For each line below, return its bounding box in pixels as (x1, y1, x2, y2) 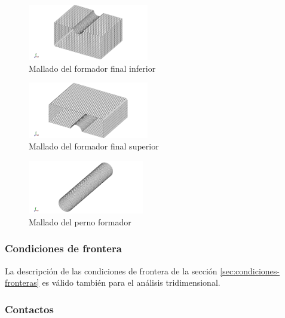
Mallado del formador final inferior (29, 62, 156, 74)
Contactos (5, 301, 54, 316)
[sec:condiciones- (220, 264, 280, 277)
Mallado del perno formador (29, 215, 131, 228)
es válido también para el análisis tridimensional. (42, 276, 220, 289)
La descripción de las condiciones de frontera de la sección (5, 264, 217, 277)
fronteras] (5, 276, 39, 289)
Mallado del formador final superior (29, 140, 159, 152)
